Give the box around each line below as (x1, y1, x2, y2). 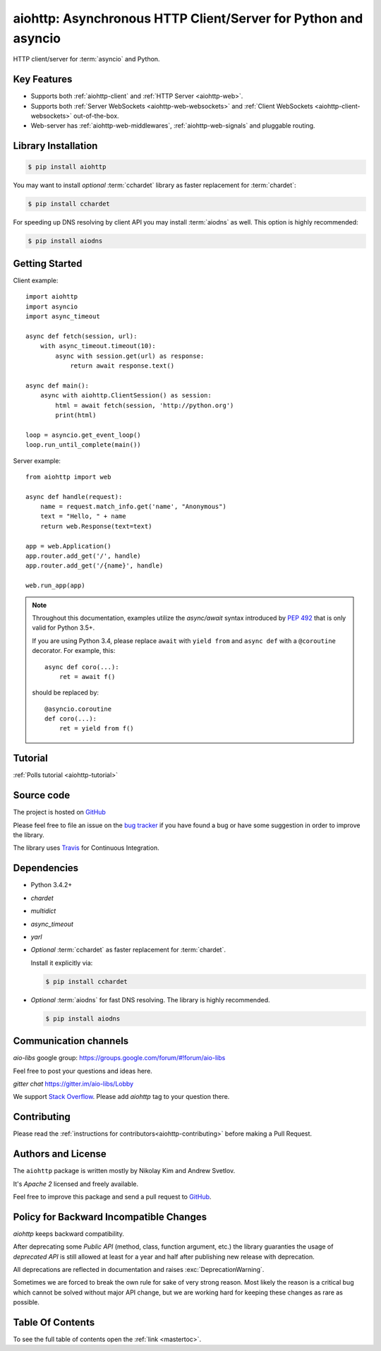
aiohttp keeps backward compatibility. (13, 1229, 125, 1238)
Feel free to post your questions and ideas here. (13, 1067, 153, 1075)
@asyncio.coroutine (44, 704, 112, 713)
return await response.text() (70, 361, 175, 370)
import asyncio (25, 302, 78, 311)
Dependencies (13, 862, 79, 875)
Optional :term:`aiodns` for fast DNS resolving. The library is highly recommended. (30, 995, 270, 1004)
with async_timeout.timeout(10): (40, 342, 157, 350)
